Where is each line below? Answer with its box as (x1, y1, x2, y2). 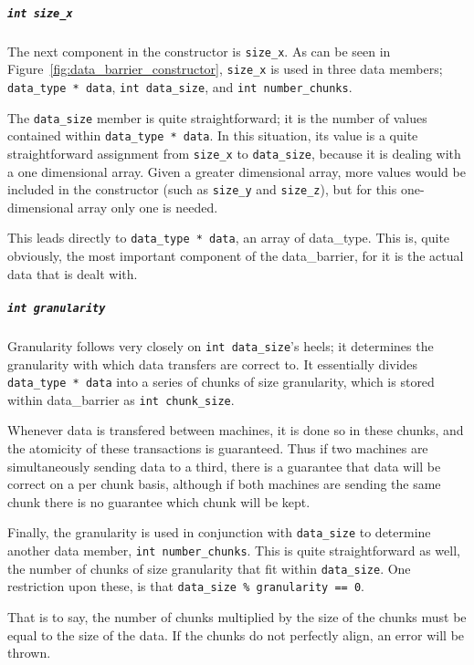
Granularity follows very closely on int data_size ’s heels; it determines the (7, 336, 434, 355)
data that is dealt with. (7, 264, 138, 283)
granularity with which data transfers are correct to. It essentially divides (7, 354, 418, 373)
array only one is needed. (78, 197, 218, 216)
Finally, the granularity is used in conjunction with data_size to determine (7, 523, 431, 542)
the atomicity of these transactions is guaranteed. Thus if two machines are (7, 439, 428, 458)
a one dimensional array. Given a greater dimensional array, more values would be (7, 161, 466, 181)
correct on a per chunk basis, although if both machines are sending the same (7, 474, 441, 494)
